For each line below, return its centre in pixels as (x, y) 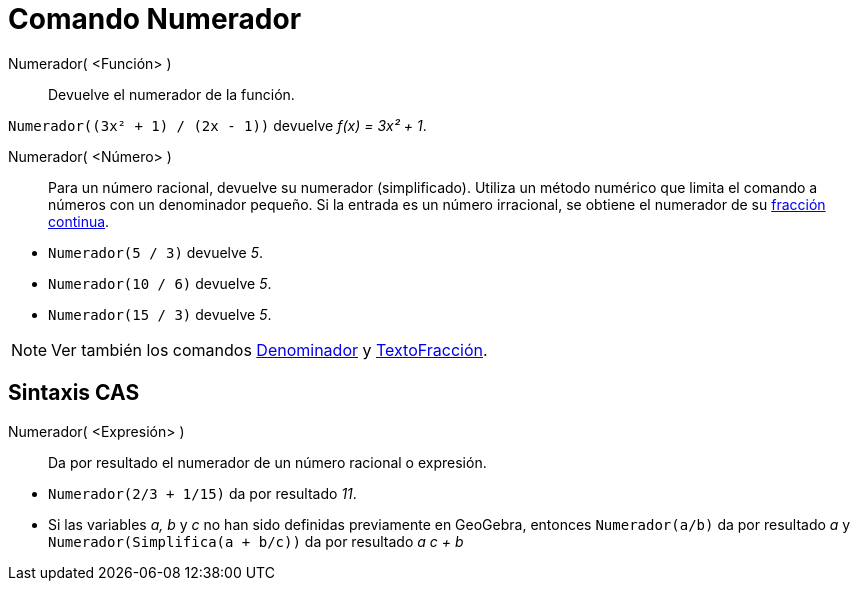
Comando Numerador (155, 19)
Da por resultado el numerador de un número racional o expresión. (267, 462)
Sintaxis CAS (74, 393)
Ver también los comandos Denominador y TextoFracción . (269, 349)
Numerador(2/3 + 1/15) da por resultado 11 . (202, 493)
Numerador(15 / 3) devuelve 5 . (160, 314)
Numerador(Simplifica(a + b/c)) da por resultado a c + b (256, 541)
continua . (79, 221)
